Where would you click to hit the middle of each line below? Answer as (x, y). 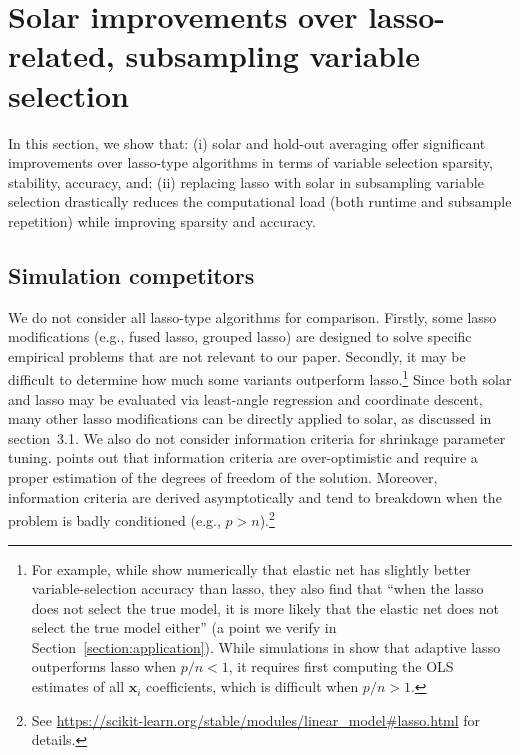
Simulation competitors (131, 274)
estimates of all (78, 686)
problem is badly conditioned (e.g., (114, 519)
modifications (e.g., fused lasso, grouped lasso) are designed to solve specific (240, 336)
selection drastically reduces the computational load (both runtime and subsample (260, 201)
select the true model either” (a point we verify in (184, 627)
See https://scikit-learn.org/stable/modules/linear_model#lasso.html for (256, 719)
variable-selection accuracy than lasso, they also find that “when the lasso (257, 588)
